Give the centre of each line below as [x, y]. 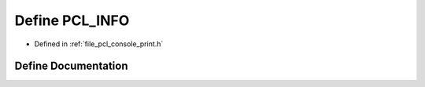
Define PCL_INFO [72, 20]
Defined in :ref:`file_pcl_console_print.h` [99, 44]
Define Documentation [71, 66]
